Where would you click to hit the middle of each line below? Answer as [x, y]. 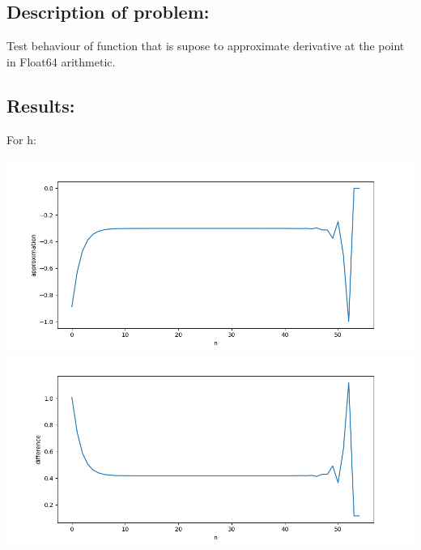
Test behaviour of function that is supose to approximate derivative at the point [206, 46]
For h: [21, 139]
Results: [41, 105]
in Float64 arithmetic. [61, 61]
